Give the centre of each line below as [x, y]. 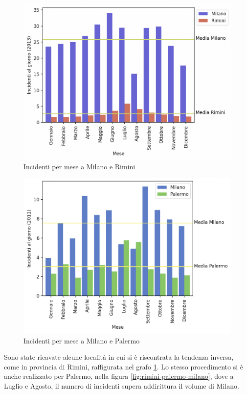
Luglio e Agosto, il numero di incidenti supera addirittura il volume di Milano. [122, 386]
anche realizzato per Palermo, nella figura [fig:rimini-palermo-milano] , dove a [119, 376]
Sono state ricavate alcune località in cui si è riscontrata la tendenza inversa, [119, 357]
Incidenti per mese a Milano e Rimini [79, 166]
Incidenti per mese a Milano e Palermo [82, 340]
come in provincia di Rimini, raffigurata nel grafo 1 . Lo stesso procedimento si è [123, 366]
